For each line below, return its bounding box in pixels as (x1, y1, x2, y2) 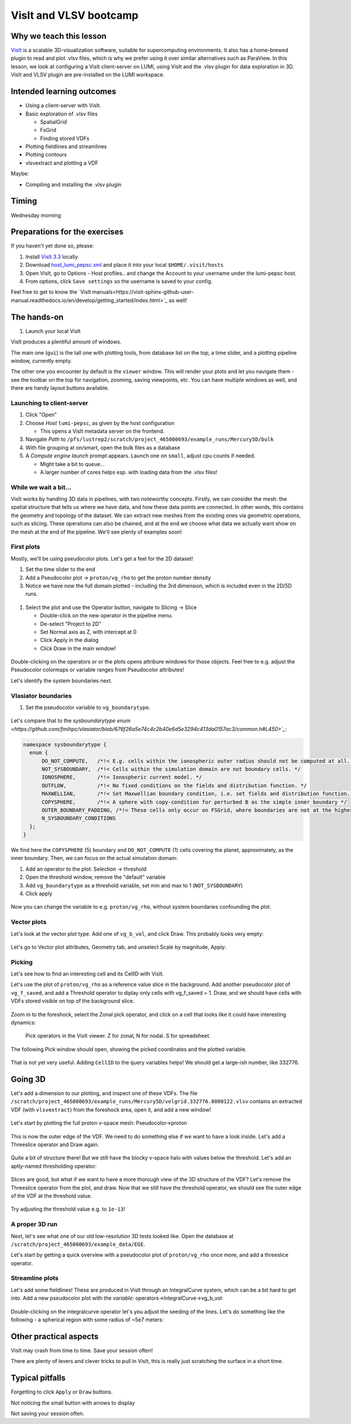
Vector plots (11, 918, 47, 926)
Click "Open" (25, 411, 57, 419)
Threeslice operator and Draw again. (11, 1141, 99, 1148)
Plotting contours (25, 151, 67, 158)
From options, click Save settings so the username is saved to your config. (25, 278, 213, 285)
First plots (11, 543, 40, 551)
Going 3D (11, 1075, 46, 1084)
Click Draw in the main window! (40, 645, 116, 652)
